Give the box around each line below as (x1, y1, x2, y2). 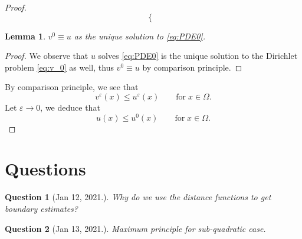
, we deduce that (40, 101, 100, 113)
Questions (5, 157, 86, 181)
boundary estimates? (5, 202, 78, 214)
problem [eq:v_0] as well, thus (5, 61, 114, 73)
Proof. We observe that (5, 49, 88, 62)
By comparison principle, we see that (5, 81, 139, 93)
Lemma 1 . (5, 29, 46, 42)
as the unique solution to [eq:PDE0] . (74, 29, 205, 42)
